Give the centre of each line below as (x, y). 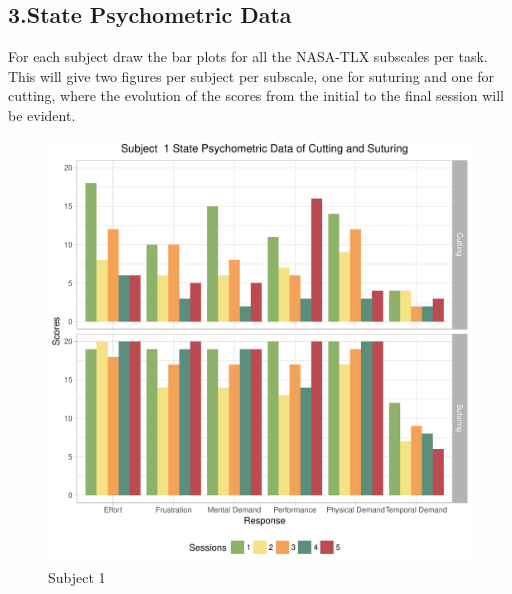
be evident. (42, 114)
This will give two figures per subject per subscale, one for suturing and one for (251, 75)
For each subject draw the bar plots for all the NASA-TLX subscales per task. (248, 56)
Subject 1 (77, 577)
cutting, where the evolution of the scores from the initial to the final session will (256, 95)
